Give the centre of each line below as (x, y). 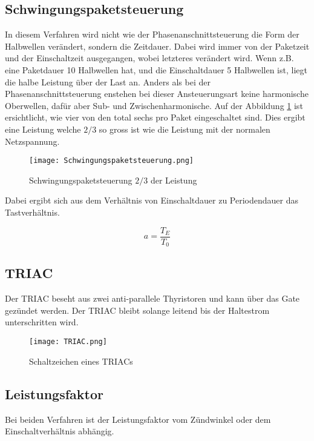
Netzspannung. (32, 141)
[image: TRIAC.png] (68, 342)
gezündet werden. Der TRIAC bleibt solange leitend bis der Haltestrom (137, 310)
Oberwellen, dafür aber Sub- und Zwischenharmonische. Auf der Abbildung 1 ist (154, 105)
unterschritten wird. (42, 322)
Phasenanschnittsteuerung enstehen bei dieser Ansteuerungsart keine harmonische (157, 94)
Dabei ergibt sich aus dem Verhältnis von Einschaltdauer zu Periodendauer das (152, 200)
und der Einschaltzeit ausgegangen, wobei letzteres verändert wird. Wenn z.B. (149, 58)
